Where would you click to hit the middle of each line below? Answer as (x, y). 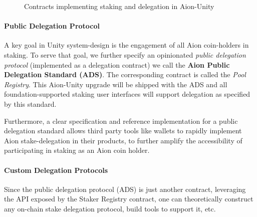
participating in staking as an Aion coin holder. (77, 150)
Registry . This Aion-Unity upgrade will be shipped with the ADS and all (116, 84)
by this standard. (30, 103)
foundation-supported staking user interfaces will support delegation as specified (127, 94)
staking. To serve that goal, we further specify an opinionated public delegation (125, 54)
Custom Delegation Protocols (56, 170)
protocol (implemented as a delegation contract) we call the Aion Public (117, 64)
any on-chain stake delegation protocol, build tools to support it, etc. (110, 208)
